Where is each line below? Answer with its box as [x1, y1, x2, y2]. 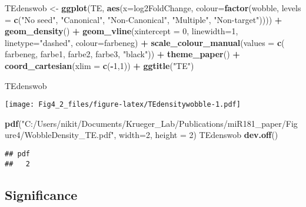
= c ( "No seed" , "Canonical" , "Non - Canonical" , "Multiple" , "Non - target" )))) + [5, 13, 282, 25]
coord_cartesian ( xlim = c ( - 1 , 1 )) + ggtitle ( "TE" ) [5, 59, 194, 71]
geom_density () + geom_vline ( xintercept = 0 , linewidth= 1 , [5, 25, 238, 37]
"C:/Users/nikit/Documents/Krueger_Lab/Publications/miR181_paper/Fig [21, 117, 298, 129]
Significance [5, 185, 78, 203]
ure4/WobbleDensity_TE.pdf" [5, 129, 114, 141]
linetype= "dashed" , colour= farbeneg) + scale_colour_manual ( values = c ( [5, 36, 285, 48]
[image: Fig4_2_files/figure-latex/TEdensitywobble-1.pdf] [5, 100, 241, 109]
